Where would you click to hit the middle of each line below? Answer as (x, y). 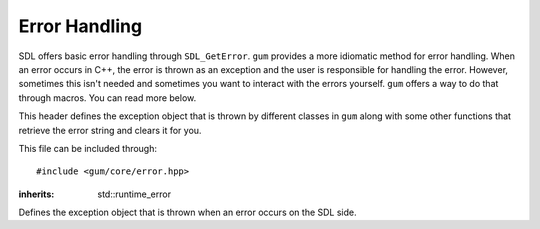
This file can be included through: (88, 148)
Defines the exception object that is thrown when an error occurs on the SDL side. (187, 212)
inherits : (36, 194)
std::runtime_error (134, 194)
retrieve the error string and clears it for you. (110, 130)
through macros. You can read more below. (107, 97)
